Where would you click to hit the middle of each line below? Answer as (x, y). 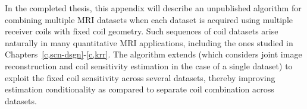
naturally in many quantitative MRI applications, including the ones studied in (149, 42)
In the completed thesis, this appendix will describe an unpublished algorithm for (153, 8)
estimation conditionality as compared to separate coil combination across (140, 89)
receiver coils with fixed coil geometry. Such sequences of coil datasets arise (142, 31)
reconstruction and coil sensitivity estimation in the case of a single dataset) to (149, 65)
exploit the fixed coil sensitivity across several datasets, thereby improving (140, 77)
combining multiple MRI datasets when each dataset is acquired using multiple (149, 19)
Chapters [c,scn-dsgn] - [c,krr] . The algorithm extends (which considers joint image (153, 54)
